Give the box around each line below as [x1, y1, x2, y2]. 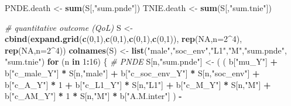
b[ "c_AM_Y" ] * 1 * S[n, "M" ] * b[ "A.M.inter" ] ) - [5, 90, 182, 102]
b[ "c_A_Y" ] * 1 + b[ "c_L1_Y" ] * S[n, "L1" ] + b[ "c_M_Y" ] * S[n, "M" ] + [5, 78, 271, 90]
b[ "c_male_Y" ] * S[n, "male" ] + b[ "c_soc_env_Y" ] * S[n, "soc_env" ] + [5, 66, 260, 79]
